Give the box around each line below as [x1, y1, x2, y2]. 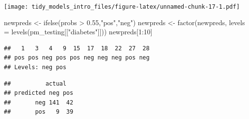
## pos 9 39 [4, 108, 74, 116]
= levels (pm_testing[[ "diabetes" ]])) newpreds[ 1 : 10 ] [4, 27, 153, 37]
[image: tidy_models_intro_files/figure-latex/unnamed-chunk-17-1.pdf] [4, 3, 240, 10]
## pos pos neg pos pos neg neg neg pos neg [4, 54, 150, 61]
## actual [4, 80, 66, 87]
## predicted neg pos [4, 89, 74, 97]
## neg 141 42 [4, 99, 74, 106]
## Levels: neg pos [4, 64, 66, 71]
